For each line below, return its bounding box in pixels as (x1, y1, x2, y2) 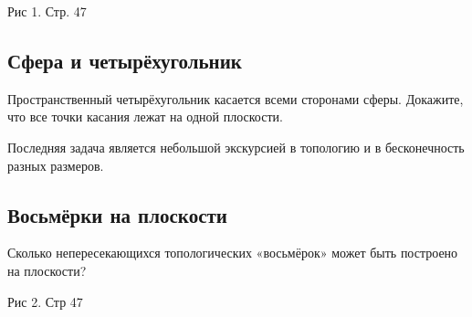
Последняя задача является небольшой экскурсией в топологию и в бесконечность (7, 137, 465, 156)
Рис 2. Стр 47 (7, 291, 83, 311)
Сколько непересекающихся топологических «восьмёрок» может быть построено (7, 243, 458, 262)
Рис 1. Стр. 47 (7, 2, 87, 20)
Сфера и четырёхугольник (7, 46, 242, 74)
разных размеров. (7, 155, 104, 174)
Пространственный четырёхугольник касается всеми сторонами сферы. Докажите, (7, 89, 464, 108)
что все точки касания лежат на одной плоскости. (7, 107, 283, 126)
